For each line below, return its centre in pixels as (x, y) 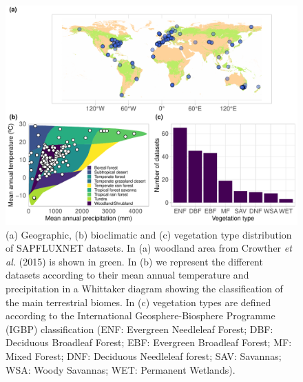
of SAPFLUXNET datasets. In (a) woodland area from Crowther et (149, 248)
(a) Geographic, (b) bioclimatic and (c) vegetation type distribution (149, 234)
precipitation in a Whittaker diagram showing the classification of (144, 288)
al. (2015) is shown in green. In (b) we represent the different (134, 261)
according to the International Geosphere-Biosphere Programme (140, 315)
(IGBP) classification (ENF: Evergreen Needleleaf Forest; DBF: (139, 329)
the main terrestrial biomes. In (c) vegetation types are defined (138, 302)
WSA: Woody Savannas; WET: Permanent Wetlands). (121, 369)
